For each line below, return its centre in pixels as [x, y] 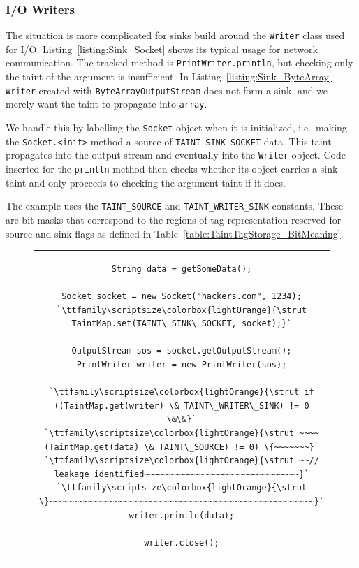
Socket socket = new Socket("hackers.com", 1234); [182, 297]
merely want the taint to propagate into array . [107, 104]
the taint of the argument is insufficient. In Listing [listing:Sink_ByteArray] [169, 77]
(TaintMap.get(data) [92, 447]
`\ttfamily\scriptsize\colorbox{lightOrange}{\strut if [182, 392]
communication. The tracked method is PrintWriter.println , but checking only [179, 63]
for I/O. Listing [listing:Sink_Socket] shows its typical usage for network [162, 49]
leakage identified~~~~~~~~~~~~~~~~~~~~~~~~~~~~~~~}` [182, 474]
